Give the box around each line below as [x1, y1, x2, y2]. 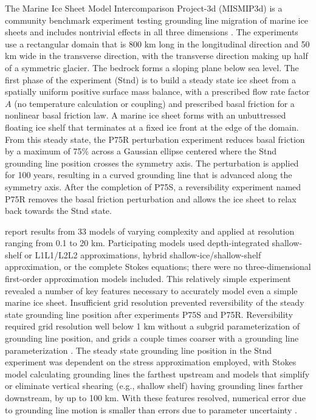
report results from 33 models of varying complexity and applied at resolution [5, 224, 295, 237]
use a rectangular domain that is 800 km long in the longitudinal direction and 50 [5, 37, 310, 50]
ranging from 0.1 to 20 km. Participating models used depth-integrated [5, 236, 269, 249]
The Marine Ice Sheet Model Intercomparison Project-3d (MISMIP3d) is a [5, 2, 283, 14]
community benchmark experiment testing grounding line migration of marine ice [5, 13, 308, 26]
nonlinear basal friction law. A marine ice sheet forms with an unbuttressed [5, 109, 286, 122]
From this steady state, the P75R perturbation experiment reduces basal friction [5, 133, 305, 145]
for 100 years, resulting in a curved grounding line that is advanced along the [5, 168, 292, 181]
